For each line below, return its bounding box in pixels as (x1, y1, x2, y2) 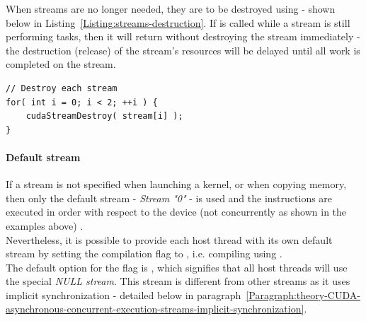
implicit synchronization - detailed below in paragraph (6, 287, 241, 302)
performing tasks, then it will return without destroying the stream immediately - (6, 29, 360, 44)
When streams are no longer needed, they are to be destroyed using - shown (6, 1, 336, 16)
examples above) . (6, 218, 84, 233)
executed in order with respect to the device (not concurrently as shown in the (6, 204, 347, 219)
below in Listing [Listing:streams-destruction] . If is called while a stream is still (6, 15, 350, 30)
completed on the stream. (6, 57, 116, 71)
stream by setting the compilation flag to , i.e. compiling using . (6, 246, 282, 261)
